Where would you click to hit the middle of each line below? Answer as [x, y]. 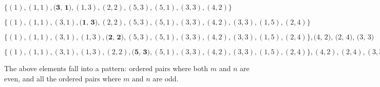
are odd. [166, 78]
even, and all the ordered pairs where [63, 78]
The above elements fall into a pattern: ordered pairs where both [106, 68]
